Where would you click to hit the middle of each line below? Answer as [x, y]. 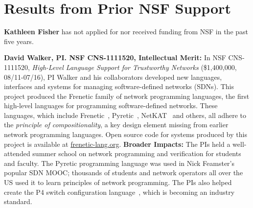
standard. [18, 201]
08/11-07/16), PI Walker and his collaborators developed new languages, [113, 77]
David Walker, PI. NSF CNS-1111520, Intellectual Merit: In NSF [115, 58]
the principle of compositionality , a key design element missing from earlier [116, 125]
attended [17, 153]
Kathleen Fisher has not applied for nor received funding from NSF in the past [126, 32]
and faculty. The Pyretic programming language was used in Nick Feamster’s [119, 163]
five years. [19, 41]
